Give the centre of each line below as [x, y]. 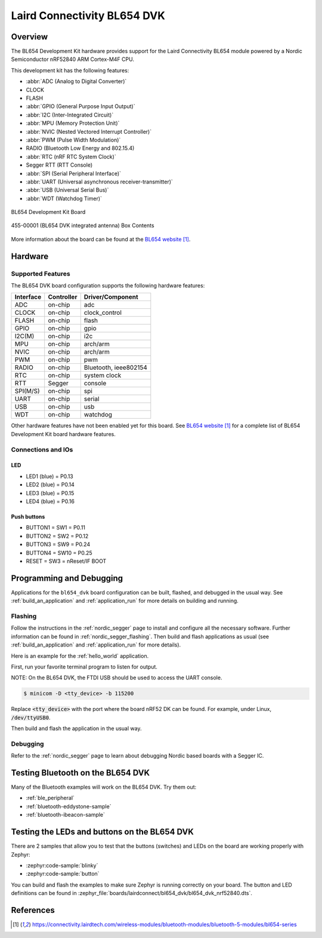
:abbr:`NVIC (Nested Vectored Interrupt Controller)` [89, 131]
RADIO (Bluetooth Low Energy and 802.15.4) [80, 148]
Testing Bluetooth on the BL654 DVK [80, 773]
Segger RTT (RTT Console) [59, 165]
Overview [30, 37]
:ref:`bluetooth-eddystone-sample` [69, 806]
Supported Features [41, 274]
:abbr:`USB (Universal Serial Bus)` [67, 190]
